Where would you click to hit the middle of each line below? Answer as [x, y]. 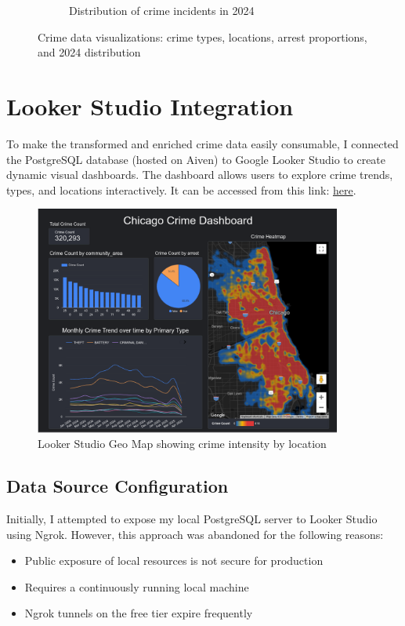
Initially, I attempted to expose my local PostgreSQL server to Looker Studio [192, 519]
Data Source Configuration [118, 486]
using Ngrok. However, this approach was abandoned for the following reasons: [195, 534]
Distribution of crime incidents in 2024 [162, 10]
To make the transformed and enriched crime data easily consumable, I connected [202, 143]
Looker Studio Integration [150, 106]
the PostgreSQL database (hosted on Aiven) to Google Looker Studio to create [196, 159]
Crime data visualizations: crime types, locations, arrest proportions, [202, 36]
